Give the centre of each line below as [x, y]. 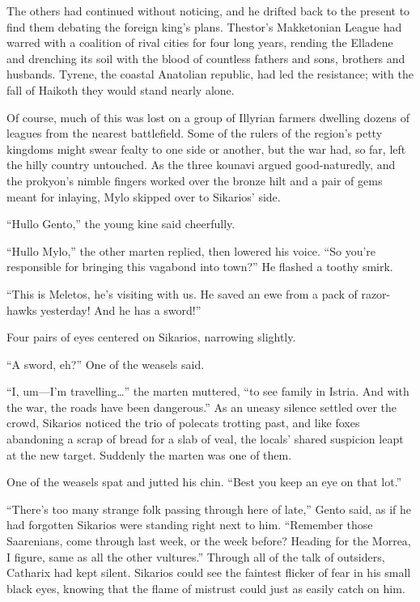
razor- [376, 293]
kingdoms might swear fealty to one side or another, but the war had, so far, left [206, 148]
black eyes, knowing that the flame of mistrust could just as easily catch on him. [206, 588]
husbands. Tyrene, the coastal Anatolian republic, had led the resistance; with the [210, 74]
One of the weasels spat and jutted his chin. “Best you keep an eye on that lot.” [204, 482]
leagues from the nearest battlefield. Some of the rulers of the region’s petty [195, 133]
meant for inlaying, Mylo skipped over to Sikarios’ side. [144, 196]
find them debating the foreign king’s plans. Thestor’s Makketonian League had [204, 26]
